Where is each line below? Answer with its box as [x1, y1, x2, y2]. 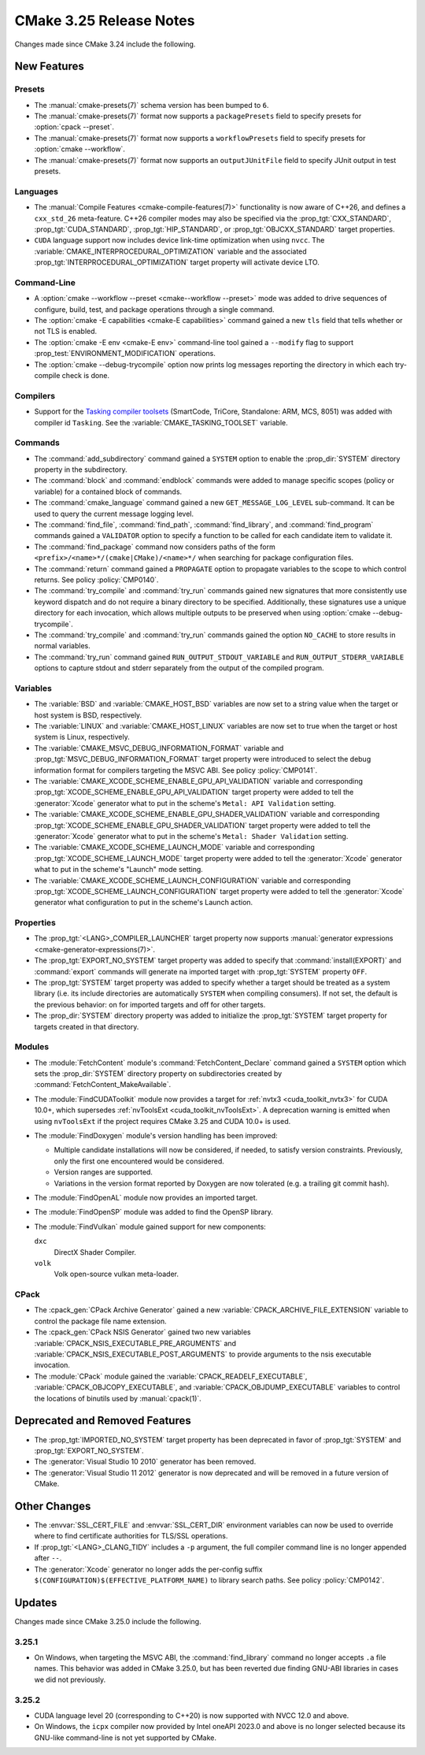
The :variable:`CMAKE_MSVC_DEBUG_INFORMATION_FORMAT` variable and [34, 743, 284, 752]
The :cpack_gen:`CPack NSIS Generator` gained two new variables [34, 1327, 251, 1337]
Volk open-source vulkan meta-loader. [54, 1269, 179, 1279]
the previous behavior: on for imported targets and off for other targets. [34, 1000, 266, 1009]
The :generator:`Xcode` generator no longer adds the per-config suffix [34, 1564, 263, 1574]
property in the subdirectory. [34, 465, 128, 474]
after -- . [34, 1553, 62, 1563]
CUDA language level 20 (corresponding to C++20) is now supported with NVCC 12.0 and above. [34, 1710, 349, 1720]
